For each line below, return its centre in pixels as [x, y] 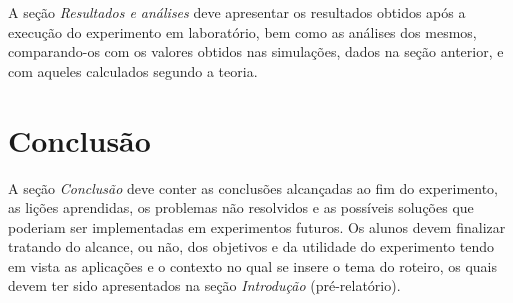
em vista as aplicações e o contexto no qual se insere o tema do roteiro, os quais [253, 265]
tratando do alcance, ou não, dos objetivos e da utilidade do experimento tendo [251, 246]
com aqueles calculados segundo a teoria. [133, 70]
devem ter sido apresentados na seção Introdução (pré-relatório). [204, 285]
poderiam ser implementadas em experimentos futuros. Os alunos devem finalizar [257, 226]
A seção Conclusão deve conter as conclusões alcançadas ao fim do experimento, [253, 187]
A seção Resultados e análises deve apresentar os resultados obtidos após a [237, 12]
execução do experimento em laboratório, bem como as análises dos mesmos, [242, 31]
